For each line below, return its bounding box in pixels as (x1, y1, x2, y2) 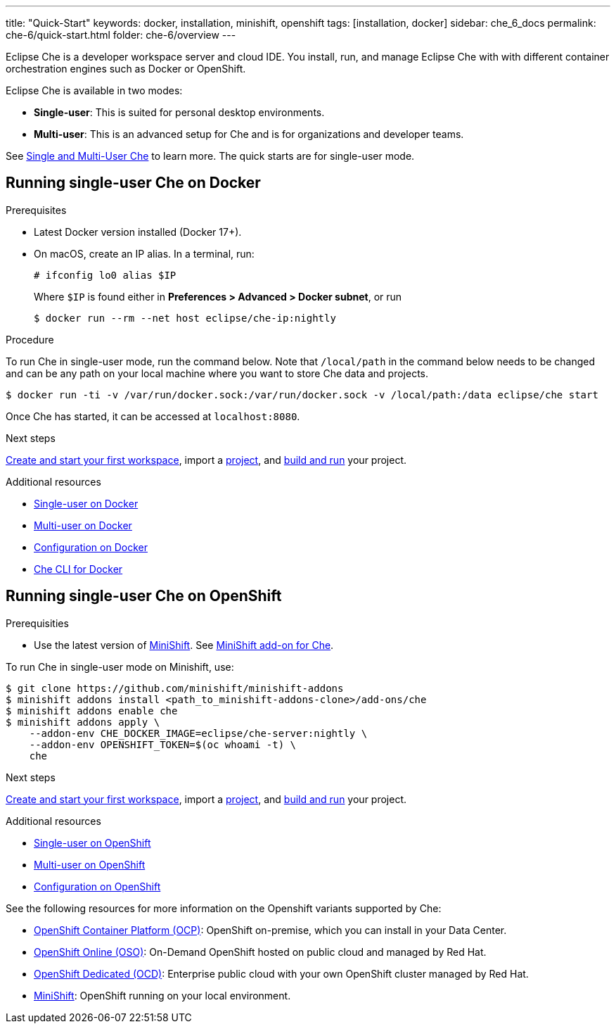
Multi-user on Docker (34, 519, 132, 531)
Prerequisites (6, 203, 67, 216)
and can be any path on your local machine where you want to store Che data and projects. (6, 367, 429, 379)
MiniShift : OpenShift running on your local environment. (34, 989, 291, 1002)
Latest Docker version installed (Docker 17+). (34, 225, 242, 238)
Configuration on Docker (34, 541, 148, 553)
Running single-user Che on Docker (6, 174, 261, 192)
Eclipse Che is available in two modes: (6, 84, 183, 96)
